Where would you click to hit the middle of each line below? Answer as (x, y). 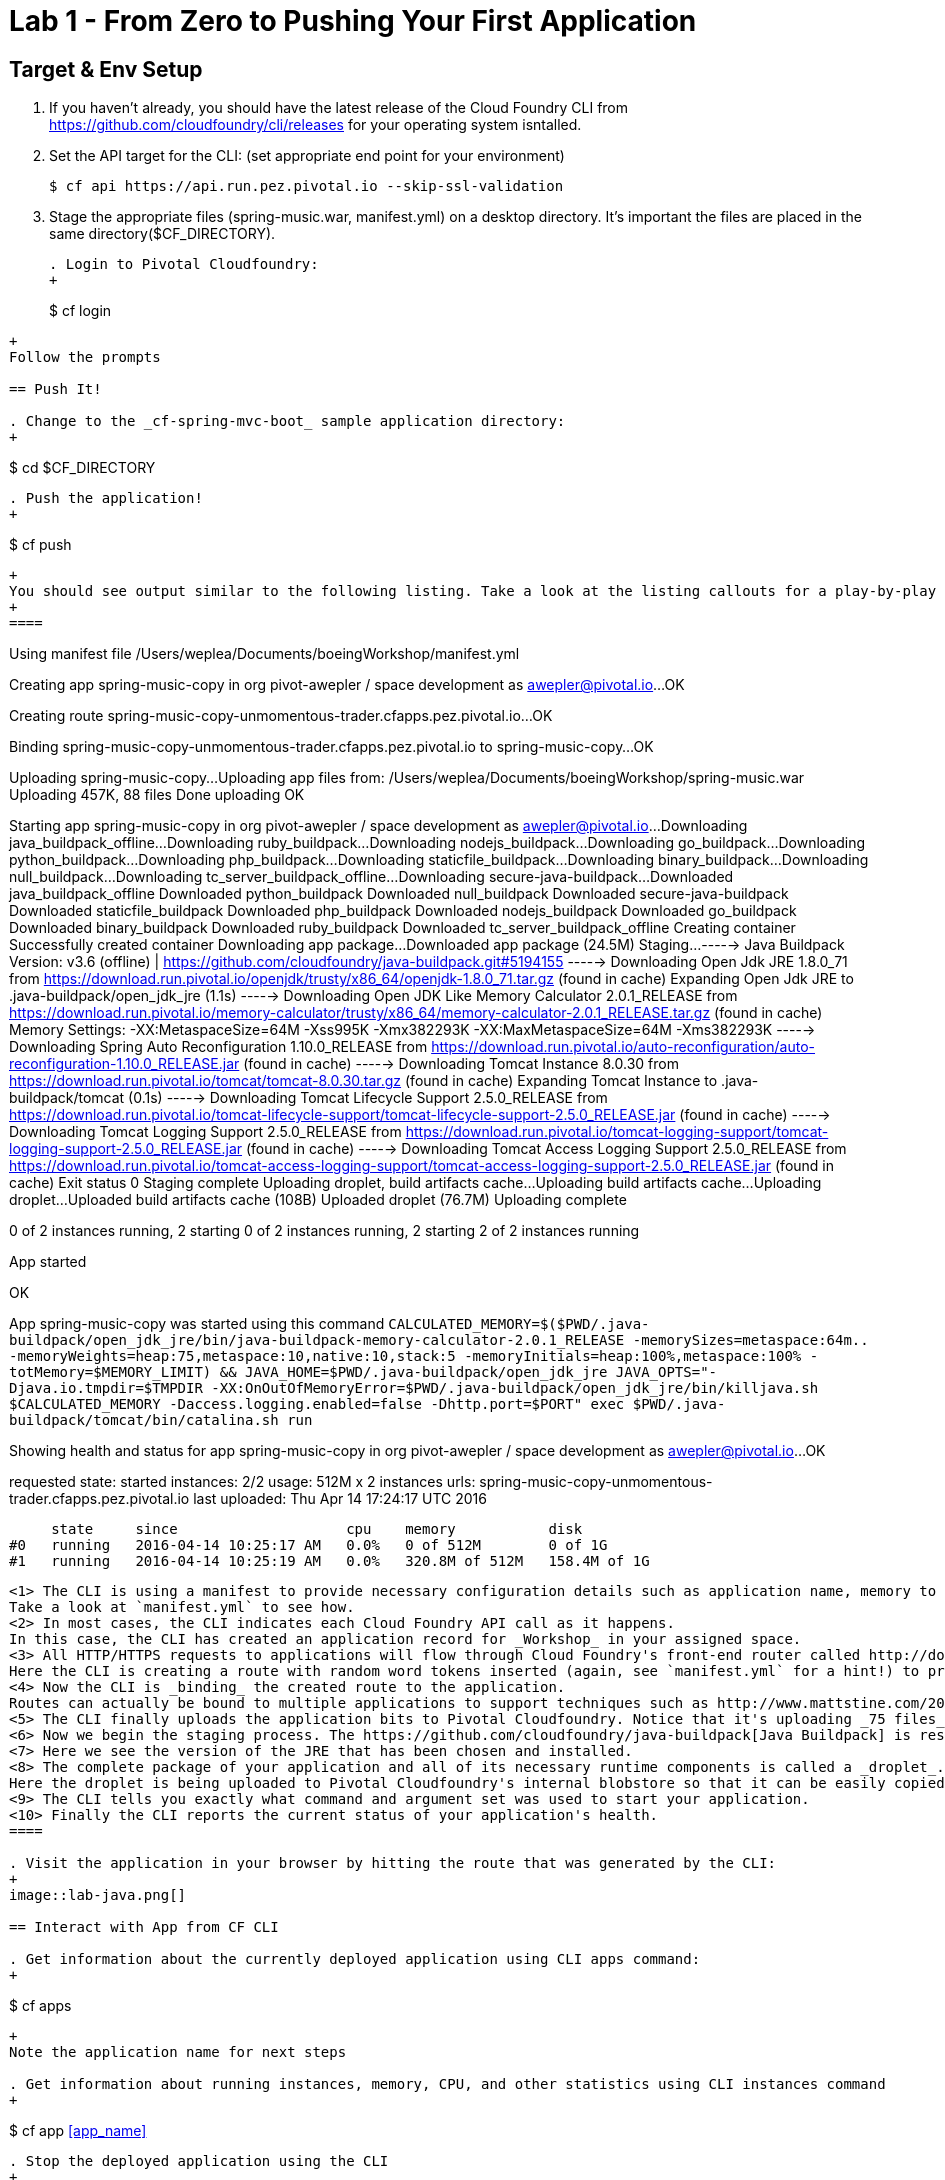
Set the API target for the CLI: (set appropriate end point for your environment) (307, 156)
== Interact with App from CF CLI (144, 1927)
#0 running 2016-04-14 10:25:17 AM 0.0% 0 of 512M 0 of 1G (308, 1545)
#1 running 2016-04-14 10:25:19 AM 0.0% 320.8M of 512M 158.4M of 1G (329, 1561)
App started (48, 1262)
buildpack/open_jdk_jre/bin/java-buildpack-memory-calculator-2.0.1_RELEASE (317, 1340)
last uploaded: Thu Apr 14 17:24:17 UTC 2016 (340, 1499)
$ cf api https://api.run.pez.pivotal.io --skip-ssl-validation (306, 186)
